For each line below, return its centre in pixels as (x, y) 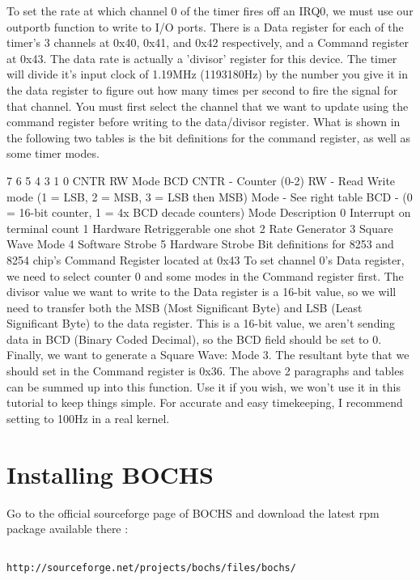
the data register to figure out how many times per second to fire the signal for (202, 89)
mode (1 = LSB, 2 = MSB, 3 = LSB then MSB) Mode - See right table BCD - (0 (210, 196)
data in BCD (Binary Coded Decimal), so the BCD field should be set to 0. (194, 339)
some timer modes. (53, 153)
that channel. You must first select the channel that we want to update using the (208, 106)
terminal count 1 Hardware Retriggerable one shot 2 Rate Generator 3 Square (200, 228)
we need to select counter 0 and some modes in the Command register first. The (205, 275)
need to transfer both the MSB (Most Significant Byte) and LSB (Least (185, 307)
